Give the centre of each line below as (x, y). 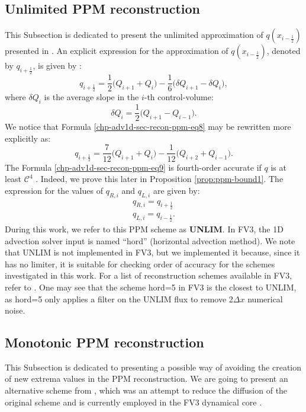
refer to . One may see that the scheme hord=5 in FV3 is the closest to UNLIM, (151, 287)
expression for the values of (54, 190)
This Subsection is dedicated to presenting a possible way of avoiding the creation (153, 367)
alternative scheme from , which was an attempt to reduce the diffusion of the (146, 390)
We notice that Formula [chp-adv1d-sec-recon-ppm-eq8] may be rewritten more (148, 127)
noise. (15, 310)
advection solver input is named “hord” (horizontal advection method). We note (150, 240)
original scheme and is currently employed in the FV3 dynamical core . (133, 402)
